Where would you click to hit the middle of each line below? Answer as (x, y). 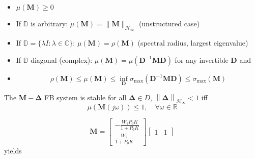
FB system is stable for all (86, 97)
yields (13, 150)
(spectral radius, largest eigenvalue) (193, 43)
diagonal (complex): (62, 59)
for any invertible (202, 59)
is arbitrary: (49, 23)
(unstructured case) (169, 23)
